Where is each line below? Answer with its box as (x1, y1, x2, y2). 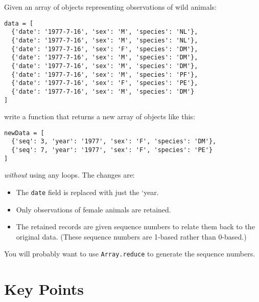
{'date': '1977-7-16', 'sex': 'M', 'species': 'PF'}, (11, 71, 198, 78)
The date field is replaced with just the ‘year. (16, 186, 159, 197)
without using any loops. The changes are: (4, 169, 135, 180)
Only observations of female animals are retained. (16, 204, 171, 214)
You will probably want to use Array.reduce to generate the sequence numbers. (4, 248, 255, 259)
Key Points (4, 278, 84, 299)
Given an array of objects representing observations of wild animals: (4, 2, 217, 12)
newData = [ (4, 129, 44, 137)
